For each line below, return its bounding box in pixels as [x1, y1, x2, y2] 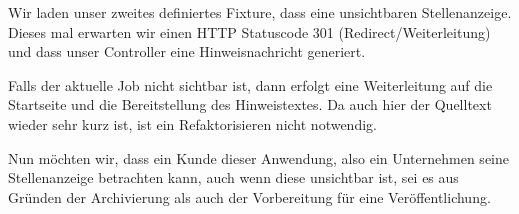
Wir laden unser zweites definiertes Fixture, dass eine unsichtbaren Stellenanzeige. [8, 2, 512, 22]
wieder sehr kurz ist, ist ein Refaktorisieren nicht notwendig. [8, 113, 377, 134]
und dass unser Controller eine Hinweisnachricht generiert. [8, 41, 366, 62]
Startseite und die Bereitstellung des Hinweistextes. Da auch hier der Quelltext [8, 94, 492, 115]
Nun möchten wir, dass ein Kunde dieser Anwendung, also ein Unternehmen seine [8, 147, 509, 168]
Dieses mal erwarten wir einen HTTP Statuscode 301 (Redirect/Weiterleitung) [8, 21, 491, 42]
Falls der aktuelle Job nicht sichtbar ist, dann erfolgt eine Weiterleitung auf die [8, 74, 493, 95]
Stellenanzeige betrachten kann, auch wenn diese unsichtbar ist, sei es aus [8, 167, 459, 188]
